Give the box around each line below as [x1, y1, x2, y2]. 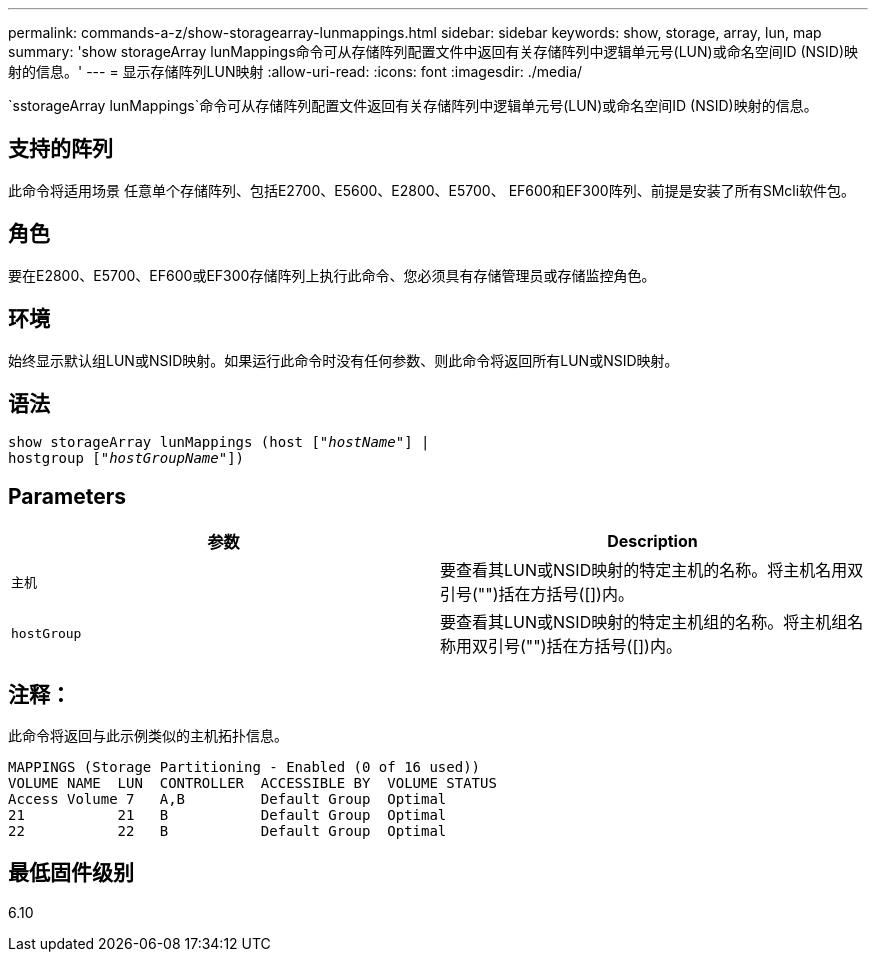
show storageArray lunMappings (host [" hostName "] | [8, 434, 430, 451]
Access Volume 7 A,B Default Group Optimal [8, 791, 447, 808]
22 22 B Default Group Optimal [8, 823, 447, 840]
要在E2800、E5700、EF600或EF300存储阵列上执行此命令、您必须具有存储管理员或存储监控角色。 [8, 266, 656, 284]
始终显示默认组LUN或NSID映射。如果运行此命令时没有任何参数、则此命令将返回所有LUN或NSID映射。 [8, 351, 679, 369]
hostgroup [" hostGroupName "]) [8, 450, 245, 467]
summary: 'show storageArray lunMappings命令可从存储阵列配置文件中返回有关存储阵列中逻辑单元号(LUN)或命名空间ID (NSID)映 [8, 43, 859, 60]
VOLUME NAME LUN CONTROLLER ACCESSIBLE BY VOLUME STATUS [8, 775, 497, 792]
